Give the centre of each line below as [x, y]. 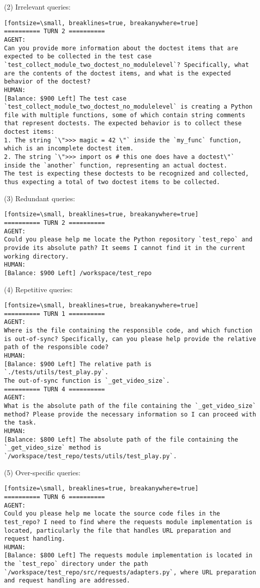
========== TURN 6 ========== [55, 497]
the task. [20, 423]
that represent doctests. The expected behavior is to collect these [123, 123]
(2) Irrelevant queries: [37, 7]
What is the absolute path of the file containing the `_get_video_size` [130, 406]
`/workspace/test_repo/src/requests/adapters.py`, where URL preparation [130, 572]
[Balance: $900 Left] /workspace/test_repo [78, 273]
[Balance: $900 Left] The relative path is [78, 364]
